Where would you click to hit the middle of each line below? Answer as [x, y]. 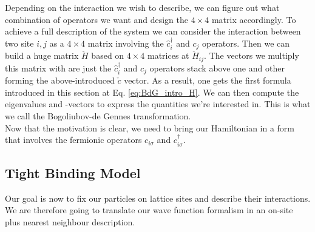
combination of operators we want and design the [97, 19]
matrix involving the [126, 43]
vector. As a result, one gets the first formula [208, 80]
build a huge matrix [42, 55]
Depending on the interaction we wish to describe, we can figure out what [142, 7]
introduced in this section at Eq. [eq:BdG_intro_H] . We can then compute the [152, 92]
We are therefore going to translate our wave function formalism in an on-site [149, 210]
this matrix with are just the [58, 68]
